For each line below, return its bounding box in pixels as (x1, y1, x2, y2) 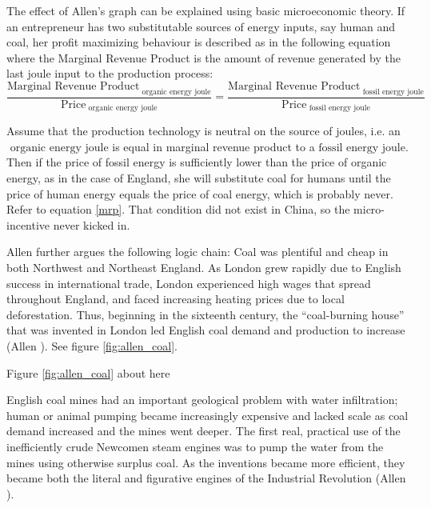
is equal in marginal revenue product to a (112, 138, 315, 154)
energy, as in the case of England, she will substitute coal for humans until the (6, 170, 391, 186)
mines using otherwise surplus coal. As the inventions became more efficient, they (6, 454, 405, 470)
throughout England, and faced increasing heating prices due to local (6, 290, 345, 307)
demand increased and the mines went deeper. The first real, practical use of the (6, 422, 401, 439)
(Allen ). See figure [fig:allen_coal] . (6, 337, 178, 354)
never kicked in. (53, 216, 130, 233)
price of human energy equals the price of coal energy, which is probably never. (6, 185, 393, 202)
